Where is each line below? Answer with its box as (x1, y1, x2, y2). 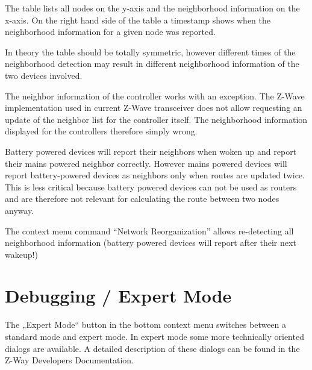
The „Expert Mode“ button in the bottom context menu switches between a (5, 318, 287, 331)
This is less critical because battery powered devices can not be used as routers (5, 180, 297, 193)
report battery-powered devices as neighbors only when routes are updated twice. (5, 169, 305, 181)
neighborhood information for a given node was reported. (5, 25, 216, 38)
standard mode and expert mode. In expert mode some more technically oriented (5, 330, 304, 342)
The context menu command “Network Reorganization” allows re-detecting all (5, 224, 294, 237)
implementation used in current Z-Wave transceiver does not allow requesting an (5, 101, 302, 114)
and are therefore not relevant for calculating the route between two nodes (5, 192, 279, 205)
